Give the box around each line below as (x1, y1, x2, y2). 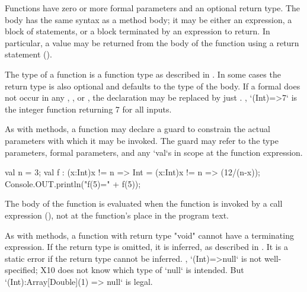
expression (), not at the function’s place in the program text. (5, 208, 229, 221)
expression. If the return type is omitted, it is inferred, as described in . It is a (5, 240, 288, 253)
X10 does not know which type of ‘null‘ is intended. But (40, 264, 244, 276)
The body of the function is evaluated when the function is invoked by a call (5, 197, 283, 210)
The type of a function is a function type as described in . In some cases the (5, 68, 281, 80)
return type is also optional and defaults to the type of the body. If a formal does (5, 79, 300, 92)
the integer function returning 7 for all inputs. (5, 102, 172, 115)
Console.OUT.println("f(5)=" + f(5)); (5, 177, 141, 190)
